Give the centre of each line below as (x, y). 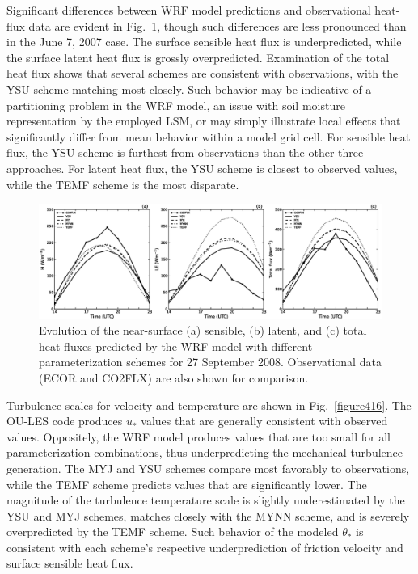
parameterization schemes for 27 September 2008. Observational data (210, 362)
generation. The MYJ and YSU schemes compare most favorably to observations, (208, 468)
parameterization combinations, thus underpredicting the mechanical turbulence (205, 452)
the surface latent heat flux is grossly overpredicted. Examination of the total (198, 57)
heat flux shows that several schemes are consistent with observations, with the (203, 73)
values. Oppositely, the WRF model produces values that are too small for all (198, 436)
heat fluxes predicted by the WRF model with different (176, 346)
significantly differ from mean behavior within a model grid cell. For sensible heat (209, 136)
